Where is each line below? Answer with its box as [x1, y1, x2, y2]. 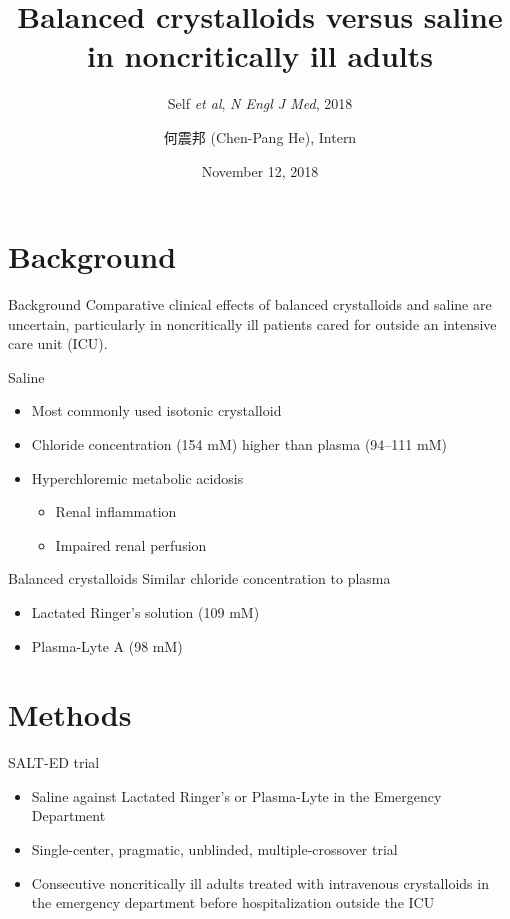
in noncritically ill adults [86, 35, 434, 76]
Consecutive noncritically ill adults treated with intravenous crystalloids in [31, 872, 489, 893]
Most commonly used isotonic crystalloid [31, 400, 282, 421]
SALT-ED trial [8, 752, 100, 773]
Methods [8, 694, 132, 735]
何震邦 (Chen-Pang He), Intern [163, 126, 357, 147]
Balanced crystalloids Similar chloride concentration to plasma [8, 568, 391, 589]
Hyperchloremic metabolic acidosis [31, 467, 244, 488]
